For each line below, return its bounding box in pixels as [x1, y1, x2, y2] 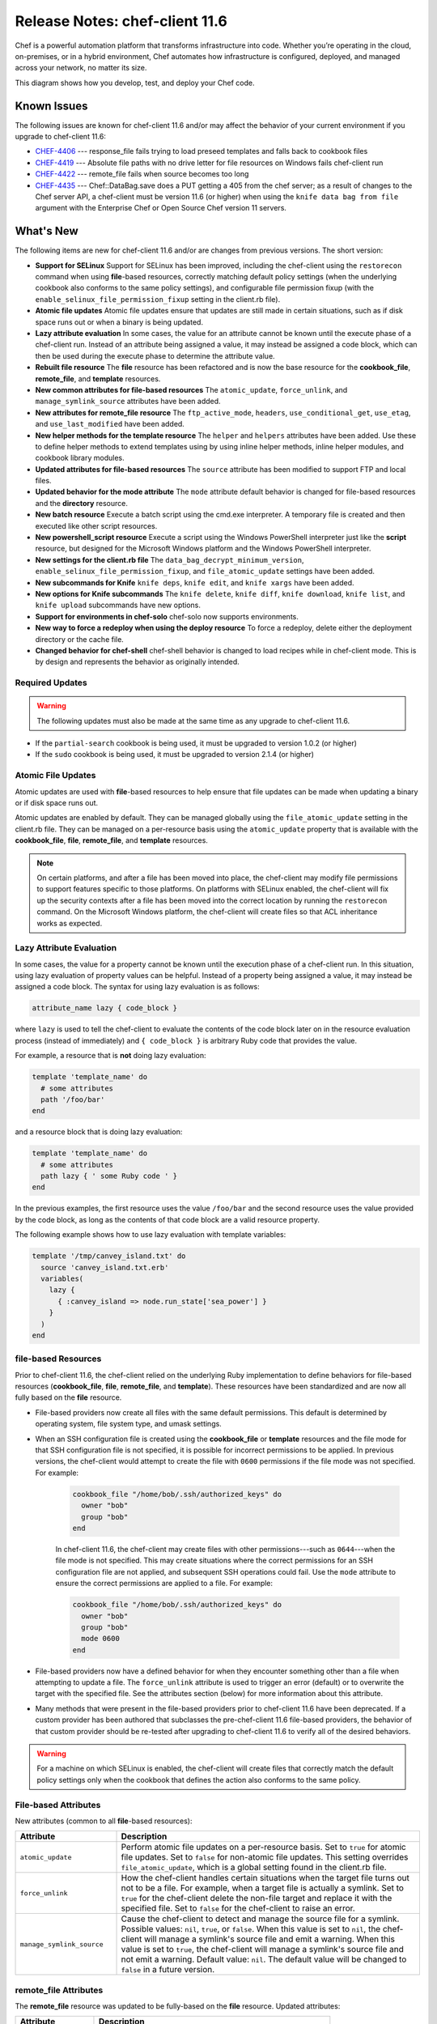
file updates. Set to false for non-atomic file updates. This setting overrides [121, 1852, 409, 1863]
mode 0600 [81, 1634, 121, 1643]
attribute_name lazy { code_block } [32, 1004, 178, 1013]
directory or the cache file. [35, 634, 125, 644]
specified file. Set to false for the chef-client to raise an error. [121, 1903, 355, 1914]
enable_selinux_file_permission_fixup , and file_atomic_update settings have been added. [35, 567, 375, 576]
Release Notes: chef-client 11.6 [15, 12, 228, 30]
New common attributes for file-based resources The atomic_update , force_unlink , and [35, 385, 348, 394]
